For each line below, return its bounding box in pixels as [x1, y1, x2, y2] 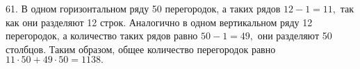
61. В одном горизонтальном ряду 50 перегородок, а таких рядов [6, 1, 281, 15]
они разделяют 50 [257, 28, 332, 43]
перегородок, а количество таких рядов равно [6, 28, 198, 43]
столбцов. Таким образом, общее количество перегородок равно [6, 41, 276, 56]
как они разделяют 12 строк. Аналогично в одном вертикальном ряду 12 [6, 14, 313, 29]
